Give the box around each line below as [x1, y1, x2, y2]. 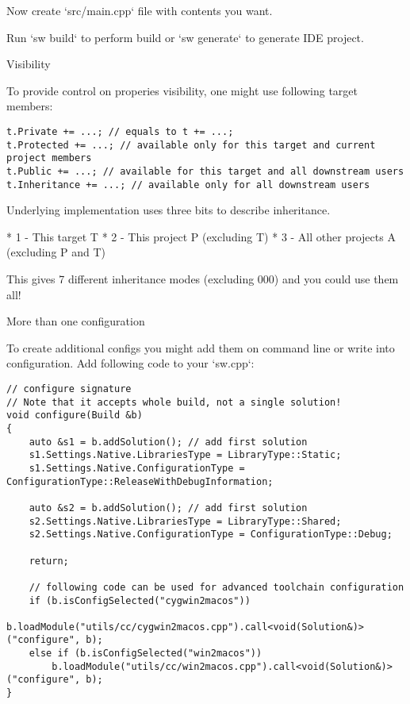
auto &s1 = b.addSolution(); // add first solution [29, 436, 308, 448]
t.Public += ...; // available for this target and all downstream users [6, 165, 404, 177]
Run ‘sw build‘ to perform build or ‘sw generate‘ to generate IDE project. [6, 29, 364, 45]
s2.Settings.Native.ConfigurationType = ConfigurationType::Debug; [29, 529, 393, 541]
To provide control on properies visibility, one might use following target [6, 82, 358, 98]
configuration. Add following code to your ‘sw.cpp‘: [6, 355, 255, 371]
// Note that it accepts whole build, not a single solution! [6, 396, 342, 408]
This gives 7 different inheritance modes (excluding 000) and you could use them [6, 271, 399, 287]
